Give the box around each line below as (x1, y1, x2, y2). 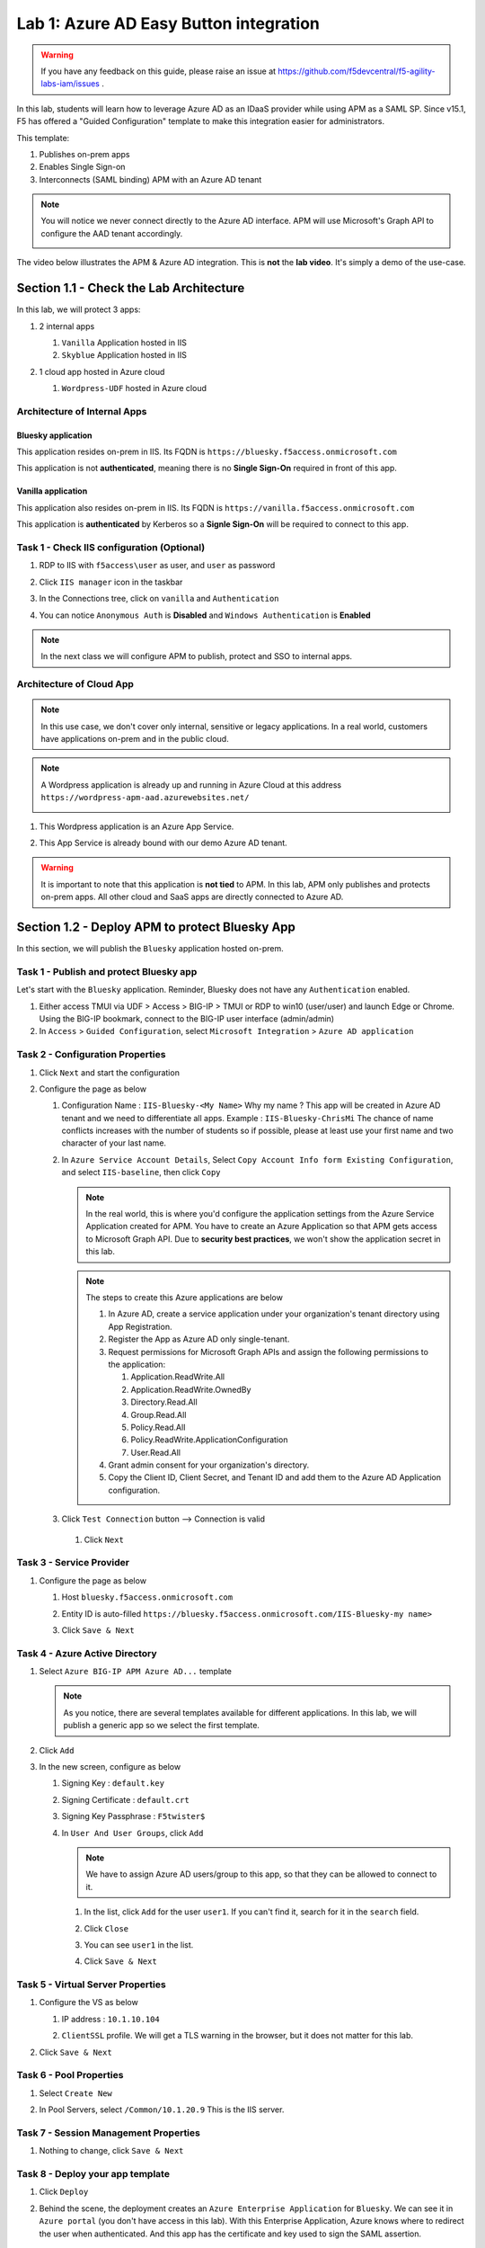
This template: (16, 132, 70, 143)
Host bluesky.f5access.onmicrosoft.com (61, 1592, 234, 1602)
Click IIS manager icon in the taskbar (39, 576, 183, 587)
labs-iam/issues (40, 78, 101, 89)
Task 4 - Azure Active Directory (16, 1646, 157, 1659)
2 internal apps (39, 320, 95, 332)
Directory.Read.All (130, 1396, 198, 1407)
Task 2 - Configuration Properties (16, 1048, 166, 1061)
